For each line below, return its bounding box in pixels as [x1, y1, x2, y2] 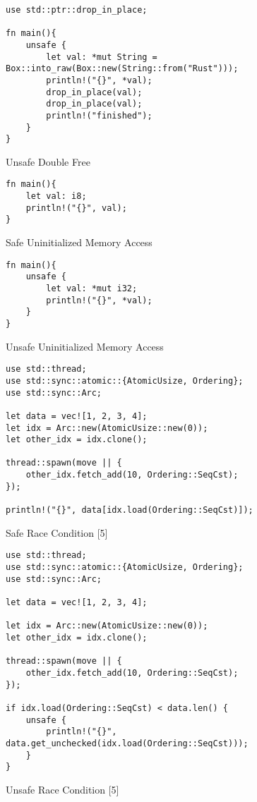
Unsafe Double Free [6, 154, 90, 169]
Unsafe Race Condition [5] [6, 782, 119, 796]
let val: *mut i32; [46, 284, 138, 293]
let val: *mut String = [46, 51, 157, 62]
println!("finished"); [46, 110, 153, 121]
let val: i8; [25, 191, 87, 202]
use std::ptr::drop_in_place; [6, 5, 148, 15]
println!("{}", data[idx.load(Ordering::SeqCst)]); [6, 505, 253, 516]
